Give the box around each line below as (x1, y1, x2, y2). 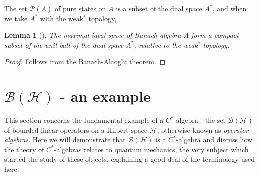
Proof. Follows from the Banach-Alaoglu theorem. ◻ (4, 56, 166, 67)
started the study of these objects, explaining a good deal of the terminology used (4, 154, 255, 164)
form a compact (191, 30, 239, 40)
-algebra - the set (173, 115, 226, 125)
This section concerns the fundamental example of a (4, 115, 164, 125)
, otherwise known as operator (157, 124, 249, 135)
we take (4, 13, 28, 23)
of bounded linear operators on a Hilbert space (4, 124, 148, 135)
